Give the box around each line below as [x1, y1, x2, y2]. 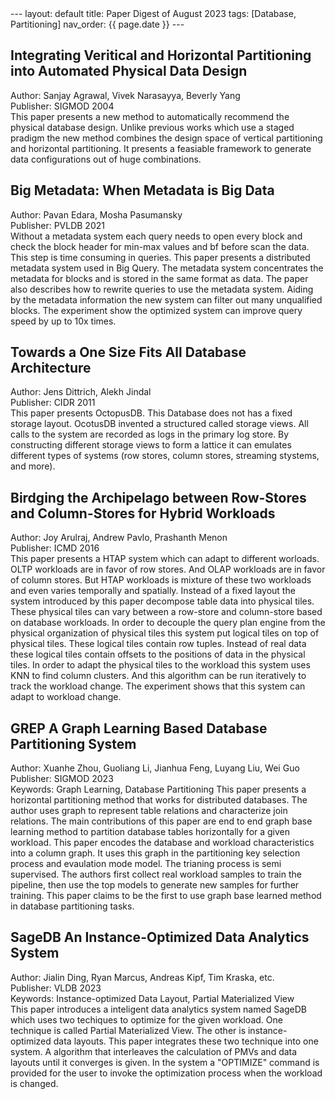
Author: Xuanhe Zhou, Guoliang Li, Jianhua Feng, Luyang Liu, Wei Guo [10, 762, 300, 774]
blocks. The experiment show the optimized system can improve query [10, 304, 303, 316]
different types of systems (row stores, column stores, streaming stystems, [10, 450, 320, 462]
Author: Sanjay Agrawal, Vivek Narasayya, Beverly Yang [10, 89, 241, 101]
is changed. [10, 1077, 59, 1089]
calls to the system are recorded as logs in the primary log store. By [10, 428, 290, 441]
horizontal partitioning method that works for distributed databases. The [10, 794, 308, 806]
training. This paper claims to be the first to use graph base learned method [10, 890, 322, 902]
